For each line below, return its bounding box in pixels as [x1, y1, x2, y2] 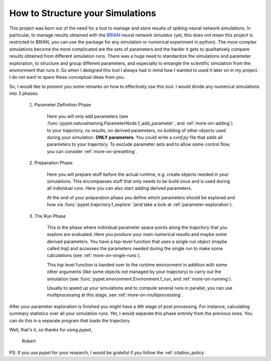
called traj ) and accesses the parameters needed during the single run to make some [47, 246, 223, 252]
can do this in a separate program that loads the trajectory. [9, 317, 131, 323]
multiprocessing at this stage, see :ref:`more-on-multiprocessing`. [47, 292, 183, 298]
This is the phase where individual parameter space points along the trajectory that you [47, 224, 228, 230]
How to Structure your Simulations [9, 8, 157, 19]
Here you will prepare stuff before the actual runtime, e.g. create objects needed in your [47, 171, 229, 177]
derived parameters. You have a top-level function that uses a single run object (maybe [47, 238, 227, 245]
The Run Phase [34, 213, 66, 219]
